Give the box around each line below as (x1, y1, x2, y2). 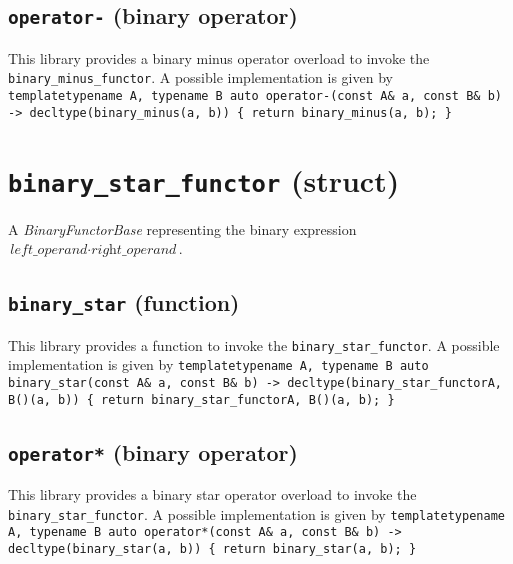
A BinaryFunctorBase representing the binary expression (8, 218, 357, 239)
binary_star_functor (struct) (8, 159, 400, 200)
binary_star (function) (8, 287, 240, 318)
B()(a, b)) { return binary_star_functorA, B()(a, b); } (8, 392, 395, 407)
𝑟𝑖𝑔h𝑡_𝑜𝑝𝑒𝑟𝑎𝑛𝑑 (91, 243, 177, 258)
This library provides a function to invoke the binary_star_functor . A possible (8, 334, 500, 355)
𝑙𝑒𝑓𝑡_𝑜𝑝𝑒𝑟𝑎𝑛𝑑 (10, 243, 88, 258)
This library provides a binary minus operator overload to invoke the (8, 47, 430, 68)
